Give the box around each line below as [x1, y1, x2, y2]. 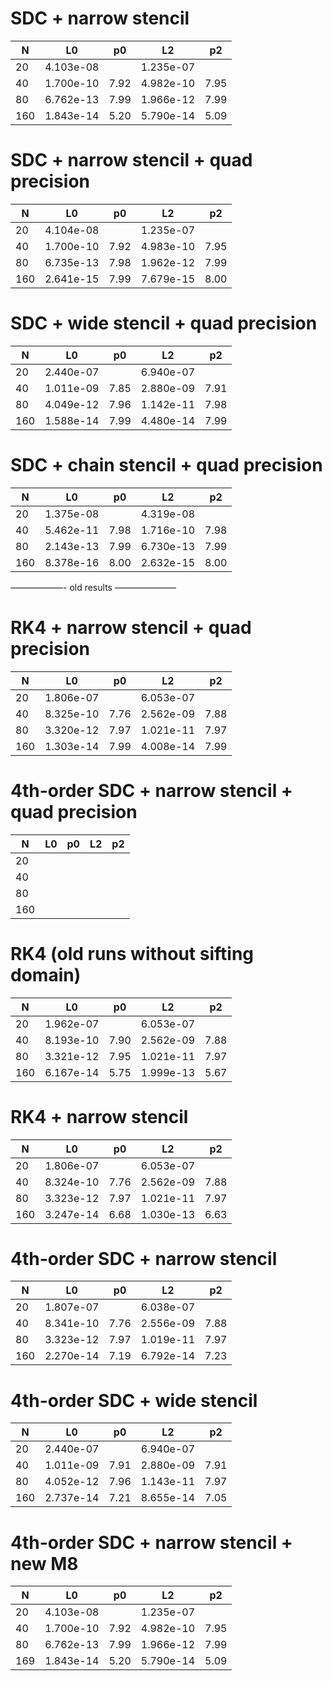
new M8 [10, 1552, 79, 1575]
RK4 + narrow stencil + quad [10, 616, 252, 639]
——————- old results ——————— [10, 581, 177, 593]
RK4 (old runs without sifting [10, 942, 255, 965]
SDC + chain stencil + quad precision [10, 454, 323, 476]
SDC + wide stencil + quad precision [10, 312, 318, 335]
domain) [10, 963, 82, 986]
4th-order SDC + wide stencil [10, 1389, 258, 1412]
